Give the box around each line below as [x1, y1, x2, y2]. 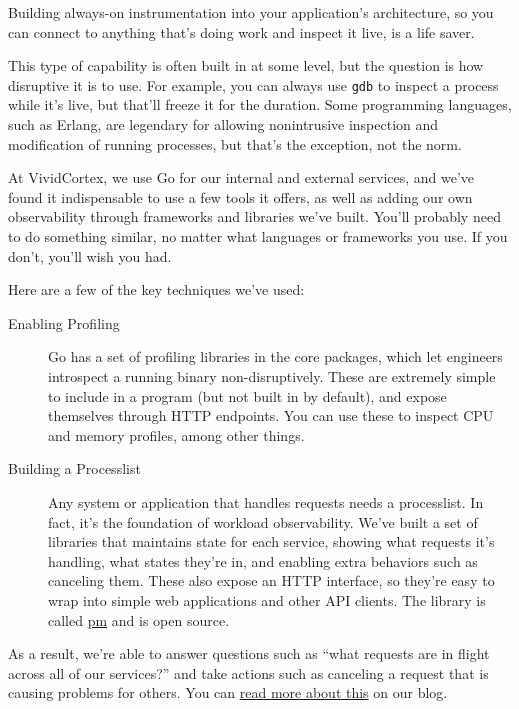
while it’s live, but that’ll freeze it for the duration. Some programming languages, [8, 94, 512, 115]
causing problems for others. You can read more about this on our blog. [8, 682, 448, 703]
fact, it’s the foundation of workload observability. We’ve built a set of [48, 511, 478, 532]
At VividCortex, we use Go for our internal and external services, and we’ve [8, 167, 475, 188]
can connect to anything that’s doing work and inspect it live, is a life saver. [8, 21, 475, 42]
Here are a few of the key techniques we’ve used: [8, 279, 305, 300]
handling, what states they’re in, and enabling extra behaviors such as [48, 550, 478, 571]
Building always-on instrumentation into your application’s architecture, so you [8, 2, 494, 22]
